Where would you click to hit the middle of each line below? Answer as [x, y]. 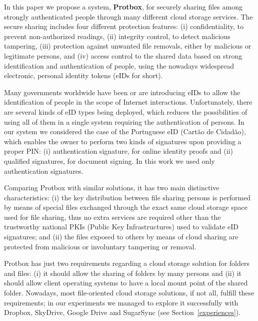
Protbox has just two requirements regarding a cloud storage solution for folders [127, 263]
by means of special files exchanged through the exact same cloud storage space [126, 207]
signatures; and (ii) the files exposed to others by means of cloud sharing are [121, 237]
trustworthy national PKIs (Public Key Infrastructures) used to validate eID [121, 227]
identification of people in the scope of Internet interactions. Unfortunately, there [128, 102]
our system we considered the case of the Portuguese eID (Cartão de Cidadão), [125, 131]
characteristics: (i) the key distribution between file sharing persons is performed [127, 197]
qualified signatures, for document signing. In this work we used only [109, 160]
